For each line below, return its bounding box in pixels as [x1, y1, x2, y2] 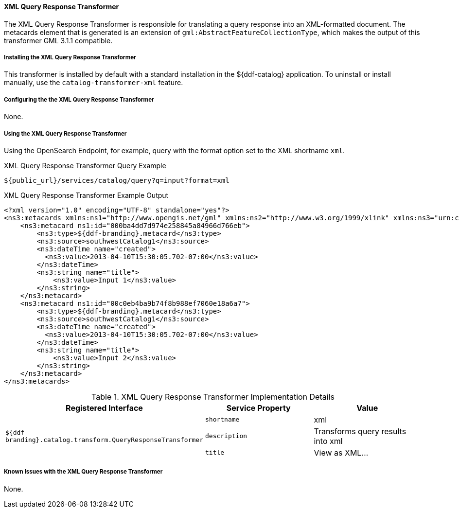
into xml [314, 436, 343, 446]
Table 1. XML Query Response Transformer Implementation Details [91, 391, 335, 402]
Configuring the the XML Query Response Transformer [4, 96, 154, 103]
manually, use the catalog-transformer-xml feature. [4, 78, 183, 87]
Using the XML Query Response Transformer [4, 130, 127, 137]
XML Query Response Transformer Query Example [4, 161, 166, 170]
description [205, 432, 247, 440]
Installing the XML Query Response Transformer [4, 54, 136, 61]
